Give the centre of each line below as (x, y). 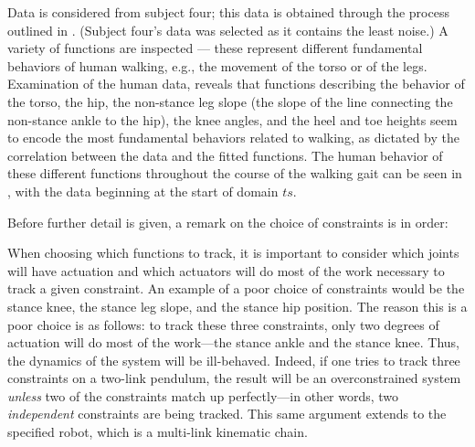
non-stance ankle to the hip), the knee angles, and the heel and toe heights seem (232, 119)
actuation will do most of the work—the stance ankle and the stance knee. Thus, (233, 342)
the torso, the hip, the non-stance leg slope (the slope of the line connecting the (230, 101)
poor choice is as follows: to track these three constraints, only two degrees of (223, 324)
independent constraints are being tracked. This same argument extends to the (227, 414)
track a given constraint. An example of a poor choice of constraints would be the (236, 288)
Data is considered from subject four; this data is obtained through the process (228, 12)
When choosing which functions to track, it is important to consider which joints (233, 253)
